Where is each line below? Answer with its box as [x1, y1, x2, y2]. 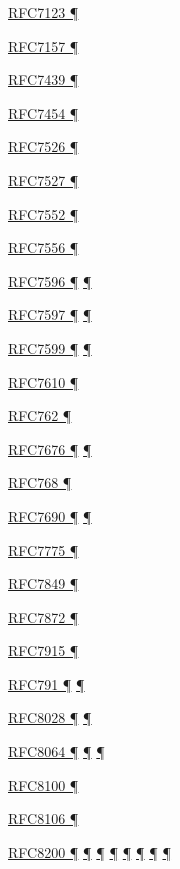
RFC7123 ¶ [8, 2, 79, 22]
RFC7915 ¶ [8, 640, 79, 661]
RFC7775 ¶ [8, 539, 79, 560]
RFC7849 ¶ [8, 573, 79, 594]
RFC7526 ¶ [8, 136, 79, 157]
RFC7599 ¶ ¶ [8, 337, 92, 358]
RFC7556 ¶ [8, 237, 79, 258]
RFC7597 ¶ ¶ [8, 304, 92, 325]
